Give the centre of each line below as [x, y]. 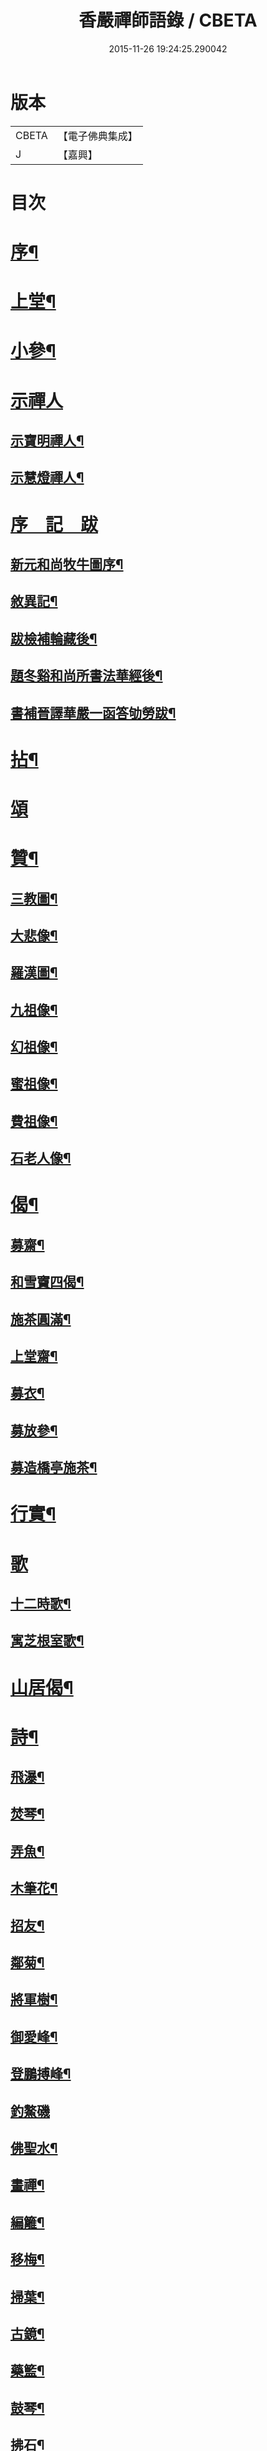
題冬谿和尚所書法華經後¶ [86, 676]
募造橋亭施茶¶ [54, 1467]
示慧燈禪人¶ [47, 477]
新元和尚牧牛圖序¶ [67, 564]
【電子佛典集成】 [97, 136]
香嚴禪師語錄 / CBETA [168, 20]
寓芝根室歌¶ [47, 1641]
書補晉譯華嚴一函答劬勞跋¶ [93, 712]
